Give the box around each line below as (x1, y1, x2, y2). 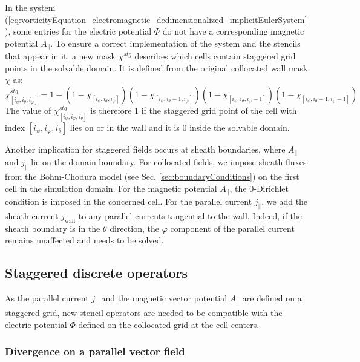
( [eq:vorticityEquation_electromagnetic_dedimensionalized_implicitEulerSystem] (5, 13, 307, 25)
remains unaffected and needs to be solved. (5, 234, 164, 246)
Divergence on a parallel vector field (5, 344, 185, 359)
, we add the (261, 195, 308, 208)
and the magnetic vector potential (101, 292, 227, 304)
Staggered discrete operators (5, 263, 188, 282)
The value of (5, 104, 51, 117)
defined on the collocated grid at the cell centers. (78, 318, 260, 331)
